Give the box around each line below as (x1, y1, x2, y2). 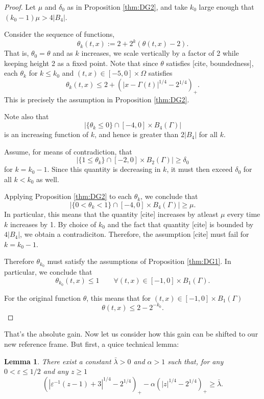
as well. (36, 173, 59, 184)
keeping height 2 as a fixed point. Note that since (4, 57, 158, 68)
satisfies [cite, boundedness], (166, 57, 254, 68)
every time (227, 209, 260, 219)
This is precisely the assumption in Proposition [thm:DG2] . (4, 94, 189, 104)
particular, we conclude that (4, 267, 92, 277)
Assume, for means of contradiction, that (4, 146, 132, 157)
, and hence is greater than (94, 129, 179, 140)
